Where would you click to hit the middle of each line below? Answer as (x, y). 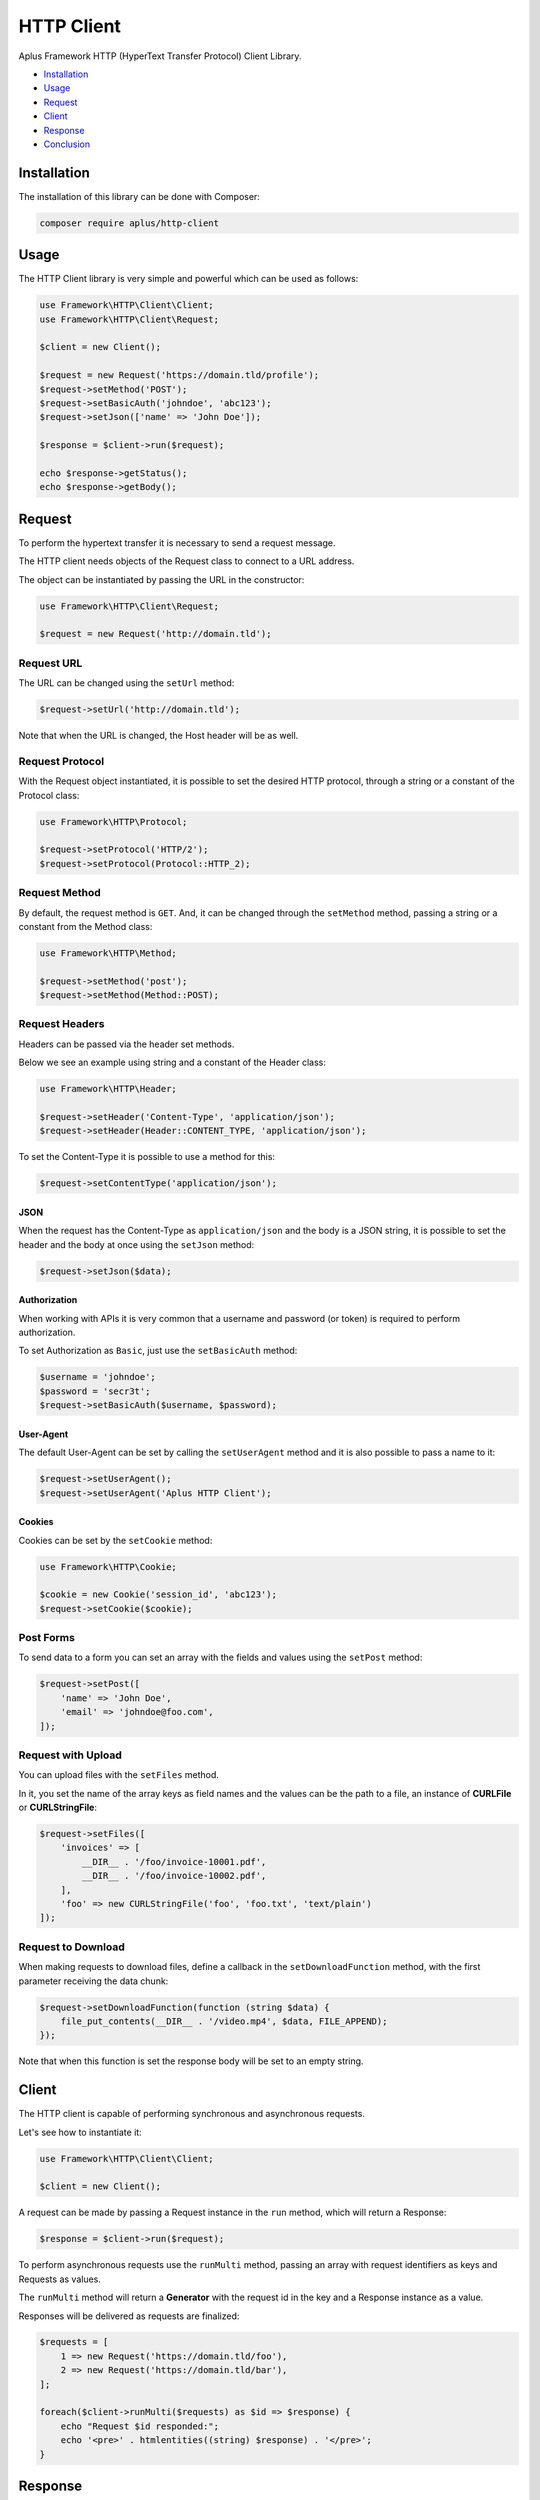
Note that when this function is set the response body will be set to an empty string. (191, 2061)
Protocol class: (49, 795)
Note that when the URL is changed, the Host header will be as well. (158, 736)
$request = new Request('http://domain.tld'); (155, 634)
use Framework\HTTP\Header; (108, 1089)
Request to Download (71, 1947)
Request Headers (61, 1024)
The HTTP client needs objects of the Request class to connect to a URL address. (186, 561)
